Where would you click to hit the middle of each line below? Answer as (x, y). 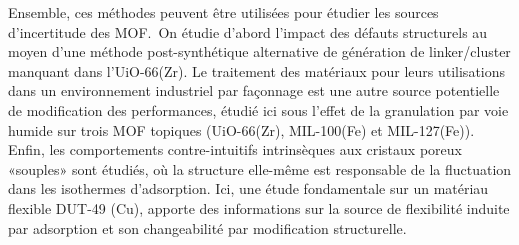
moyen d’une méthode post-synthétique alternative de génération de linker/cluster (259, 51)
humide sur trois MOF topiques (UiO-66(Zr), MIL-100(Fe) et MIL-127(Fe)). (241, 129)
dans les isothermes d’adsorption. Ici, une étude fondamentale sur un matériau (248, 188)
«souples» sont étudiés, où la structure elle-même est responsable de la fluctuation (260, 168)
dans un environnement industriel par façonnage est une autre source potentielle (254, 90)
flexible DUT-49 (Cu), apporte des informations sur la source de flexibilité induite (259, 207)
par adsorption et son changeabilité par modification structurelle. (207, 227)
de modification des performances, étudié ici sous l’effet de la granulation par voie (258, 109)
